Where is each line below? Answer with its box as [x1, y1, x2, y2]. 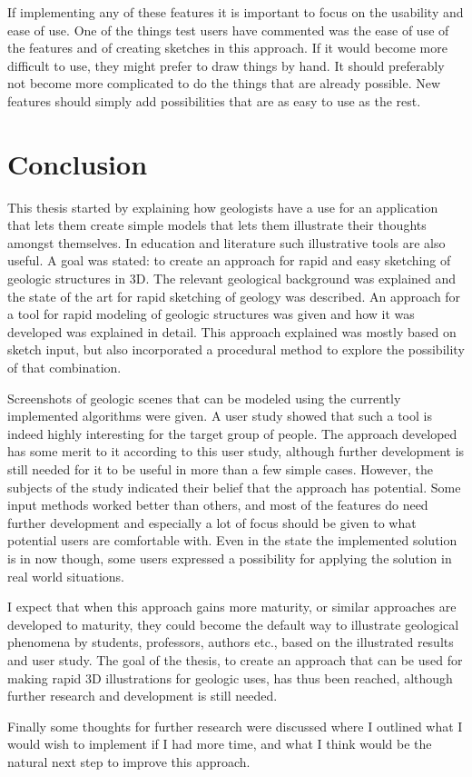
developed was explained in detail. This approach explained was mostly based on [7, 322, 457, 341]
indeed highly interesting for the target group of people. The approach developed [7, 423, 457, 443]
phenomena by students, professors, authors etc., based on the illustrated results [7, 633, 454, 652]
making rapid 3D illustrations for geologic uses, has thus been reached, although [7, 668, 453, 687]
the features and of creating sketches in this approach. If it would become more [7, 38, 447, 57]
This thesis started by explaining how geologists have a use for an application [7, 197, 438, 216]
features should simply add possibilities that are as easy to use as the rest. [7, 91, 421, 110]
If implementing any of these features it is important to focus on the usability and [7, 3, 464, 21]
